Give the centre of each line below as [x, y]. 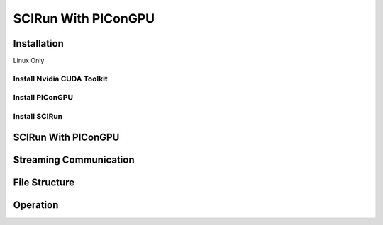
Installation [38, 44]
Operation [36, 205]
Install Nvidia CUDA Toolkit [60, 79]
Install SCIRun [38, 116]
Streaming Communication [74, 160]
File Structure [44, 182]
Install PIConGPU [43, 98]
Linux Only [29, 61]
